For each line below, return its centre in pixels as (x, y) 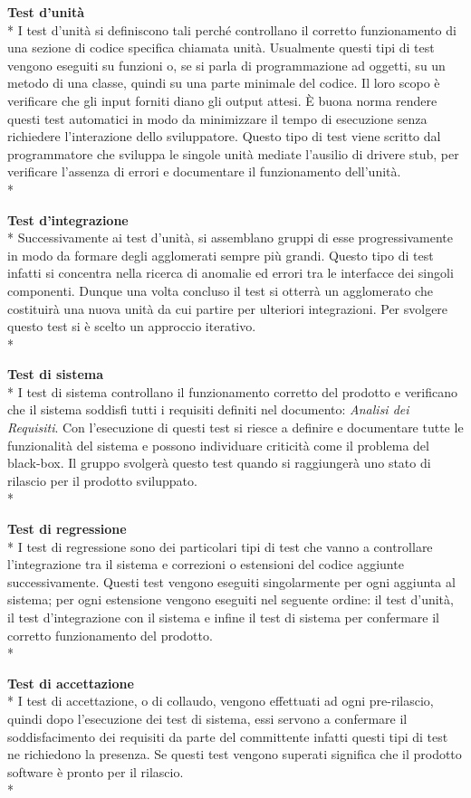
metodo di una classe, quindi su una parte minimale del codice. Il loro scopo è (224, 83)
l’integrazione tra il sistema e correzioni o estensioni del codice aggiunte (206, 564)
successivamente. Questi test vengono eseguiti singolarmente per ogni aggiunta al (231, 581)
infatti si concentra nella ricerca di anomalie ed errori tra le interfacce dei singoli (231, 273)
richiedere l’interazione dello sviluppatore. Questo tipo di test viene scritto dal (224, 136)
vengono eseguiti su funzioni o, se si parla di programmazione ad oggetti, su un (226, 65)
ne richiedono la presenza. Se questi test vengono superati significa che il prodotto (235, 754)
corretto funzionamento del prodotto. (110, 635)
